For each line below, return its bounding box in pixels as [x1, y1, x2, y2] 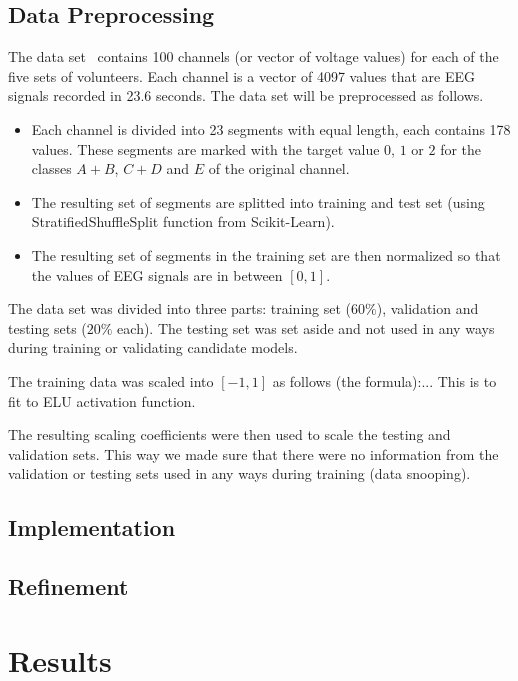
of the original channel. [208, 158, 350, 179]
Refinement [8, 571, 129, 602]
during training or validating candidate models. [8, 337, 298, 358]
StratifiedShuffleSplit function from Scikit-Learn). [31, 211, 335, 232]
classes [31, 158, 72, 179]
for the [440, 138, 482, 159]
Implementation [8, 512, 176, 543]
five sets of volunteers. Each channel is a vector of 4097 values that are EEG [8, 65, 476, 86]
